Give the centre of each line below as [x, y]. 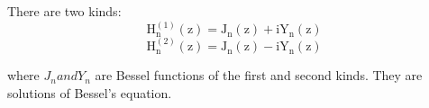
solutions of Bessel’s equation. [90, 92]
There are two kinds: [64, 11]
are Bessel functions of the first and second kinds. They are [259, 75]
